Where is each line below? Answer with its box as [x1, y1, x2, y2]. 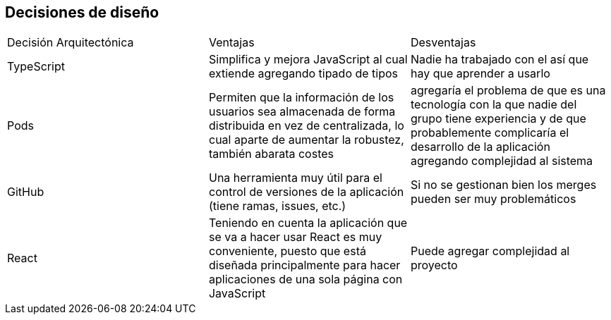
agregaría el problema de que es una [410, 83, 606, 98]
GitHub [7, 185, 44, 199]
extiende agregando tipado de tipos [208, 66, 399, 81]
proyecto [410, 258, 458, 273]
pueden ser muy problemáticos [410, 192, 576, 207]
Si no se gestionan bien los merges [410, 178, 597, 192]
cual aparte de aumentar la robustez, [208, 133, 404, 147]
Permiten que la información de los [208, 90, 394, 105]
